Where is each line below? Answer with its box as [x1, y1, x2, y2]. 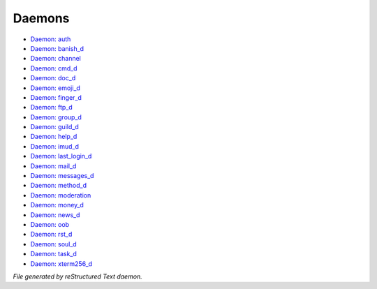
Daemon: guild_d [30, 123, 80, 131]
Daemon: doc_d [30, 74, 76, 82]
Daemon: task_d [30, 250, 77, 258]
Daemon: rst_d [30, 230, 73, 239]
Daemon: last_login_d [30, 152, 92, 161]
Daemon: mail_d [30, 161, 77, 170]
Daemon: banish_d [30, 44, 84, 52]
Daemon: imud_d [30, 142, 80, 150]
